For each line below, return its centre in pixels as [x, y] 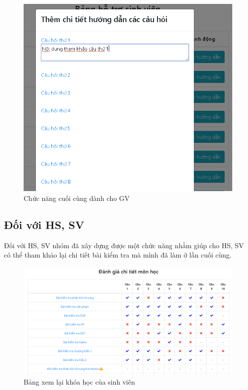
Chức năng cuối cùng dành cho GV [77, 198]
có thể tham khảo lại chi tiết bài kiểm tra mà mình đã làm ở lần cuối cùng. [118, 255]
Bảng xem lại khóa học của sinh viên [79, 381]
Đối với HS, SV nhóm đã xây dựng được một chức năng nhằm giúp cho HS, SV [124, 245]
